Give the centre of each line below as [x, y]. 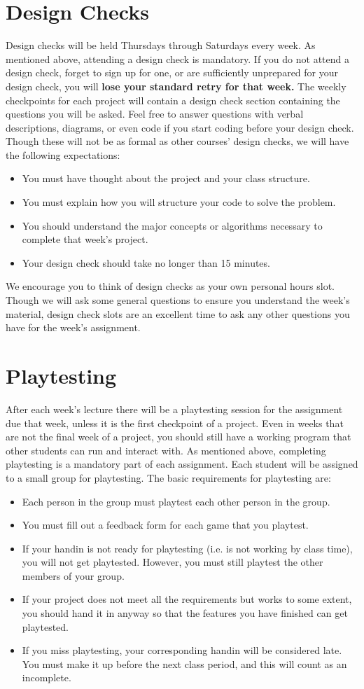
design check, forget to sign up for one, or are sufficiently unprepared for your [172, 72]
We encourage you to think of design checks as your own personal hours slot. [170, 286]
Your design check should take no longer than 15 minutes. [146, 262]
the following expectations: [63, 154]
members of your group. [73, 575]
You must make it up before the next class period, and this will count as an [184, 663]
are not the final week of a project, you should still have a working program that [178, 437]
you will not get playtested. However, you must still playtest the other [173, 562]
